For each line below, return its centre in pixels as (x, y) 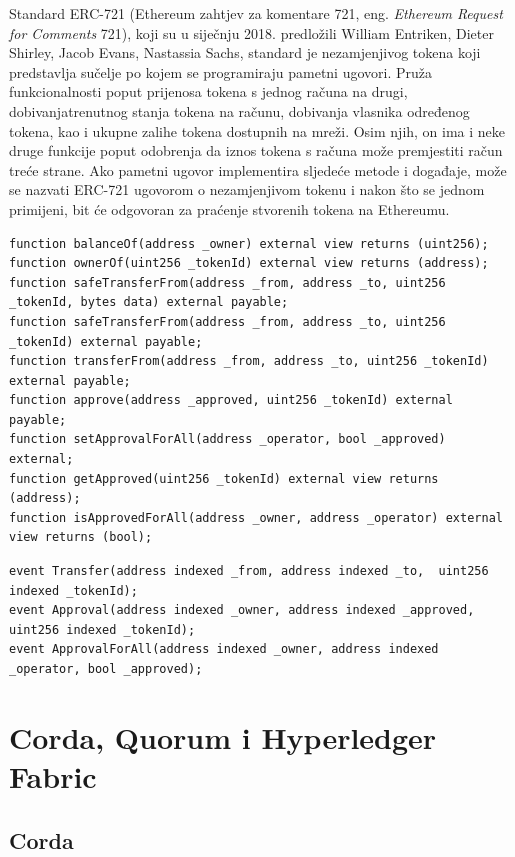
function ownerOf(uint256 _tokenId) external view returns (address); (249, 263)
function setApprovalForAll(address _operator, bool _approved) (227, 439)
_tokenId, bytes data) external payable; (149, 302)
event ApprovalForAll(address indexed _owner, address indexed (224, 649)
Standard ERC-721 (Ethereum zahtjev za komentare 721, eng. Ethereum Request (256, 13)
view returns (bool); (81, 537)
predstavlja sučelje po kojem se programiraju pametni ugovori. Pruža (221, 71)
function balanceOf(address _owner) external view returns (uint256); (249, 243)
